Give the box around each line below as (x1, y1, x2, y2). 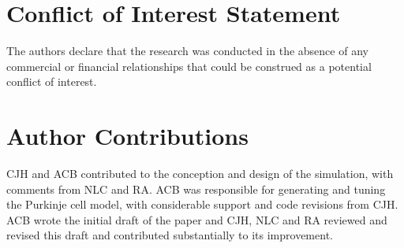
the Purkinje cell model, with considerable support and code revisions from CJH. (6, 196, 398, 213)
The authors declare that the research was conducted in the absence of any (6, 43, 368, 59)
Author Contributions (6, 120, 249, 152)
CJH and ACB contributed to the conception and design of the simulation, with (6, 165, 394, 182)
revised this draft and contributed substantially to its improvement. (6, 227, 333, 243)
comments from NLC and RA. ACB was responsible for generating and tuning (6, 180, 386, 197)
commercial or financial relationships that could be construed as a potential (6, 57, 372, 74)
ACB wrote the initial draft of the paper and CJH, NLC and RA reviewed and (6, 211, 387, 228)
